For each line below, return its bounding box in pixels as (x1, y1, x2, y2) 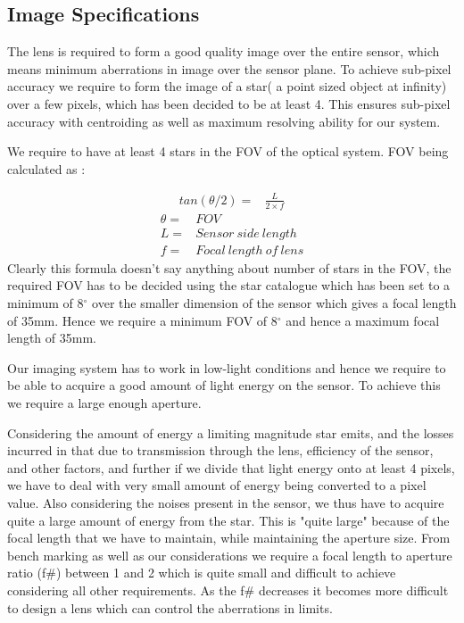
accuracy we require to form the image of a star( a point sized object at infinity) (7, 77, 447, 96)
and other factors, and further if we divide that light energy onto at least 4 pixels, (7, 458, 455, 477)
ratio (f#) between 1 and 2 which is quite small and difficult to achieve (7, 563, 396, 582)
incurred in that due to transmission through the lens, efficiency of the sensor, (7, 441, 434, 460)
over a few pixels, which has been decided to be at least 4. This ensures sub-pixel (7, 94, 451, 112)
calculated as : (7, 159, 86, 178)
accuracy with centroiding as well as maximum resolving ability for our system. (7, 112, 441, 130)
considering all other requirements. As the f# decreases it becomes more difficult (7, 580, 449, 599)
